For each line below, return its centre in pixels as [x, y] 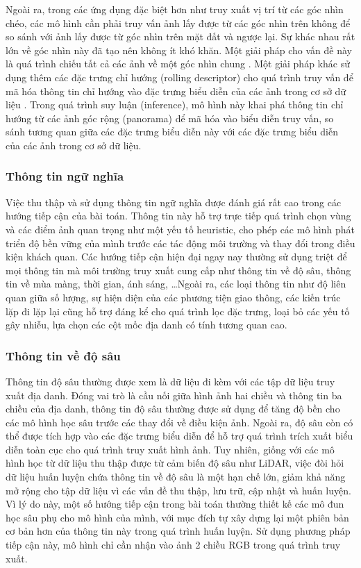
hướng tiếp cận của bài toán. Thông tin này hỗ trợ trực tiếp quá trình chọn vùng [178, 216]
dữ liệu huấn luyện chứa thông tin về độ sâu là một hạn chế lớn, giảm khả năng [176, 477]
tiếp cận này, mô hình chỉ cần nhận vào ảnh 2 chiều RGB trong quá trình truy [173, 545]
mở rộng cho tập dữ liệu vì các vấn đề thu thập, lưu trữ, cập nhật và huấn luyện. [178, 490]
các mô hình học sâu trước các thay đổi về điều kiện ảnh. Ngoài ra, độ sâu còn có [179, 422]
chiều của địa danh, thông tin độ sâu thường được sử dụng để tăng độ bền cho [173, 409]
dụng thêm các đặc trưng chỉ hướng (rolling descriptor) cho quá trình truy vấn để [179, 77]
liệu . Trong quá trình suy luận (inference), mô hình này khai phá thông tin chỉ [175, 105]
